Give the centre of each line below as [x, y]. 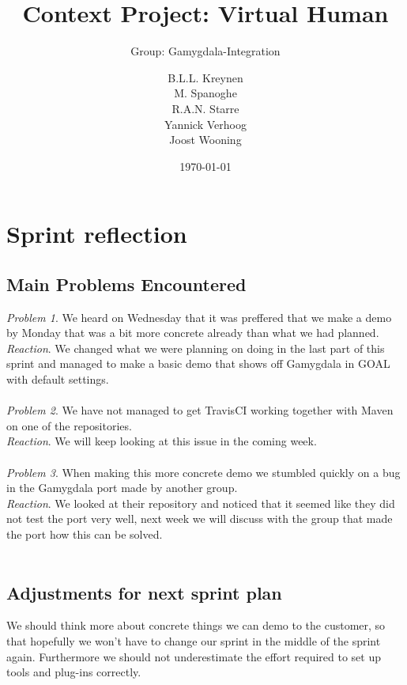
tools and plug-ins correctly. [74, 672]
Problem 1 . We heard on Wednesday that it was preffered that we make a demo [199, 317]
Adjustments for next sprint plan [144, 592]
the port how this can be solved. [85, 534]
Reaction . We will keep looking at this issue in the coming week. [162, 441]
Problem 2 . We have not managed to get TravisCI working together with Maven [200, 410]
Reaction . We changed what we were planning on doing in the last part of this [196, 348]
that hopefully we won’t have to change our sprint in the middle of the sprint [194, 640]
